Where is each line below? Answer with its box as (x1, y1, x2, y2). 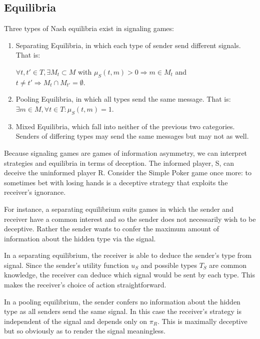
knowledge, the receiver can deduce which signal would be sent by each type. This (4, 269, 255, 280)
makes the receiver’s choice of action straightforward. (4, 279, 166, 290)
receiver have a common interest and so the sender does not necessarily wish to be (4, 213, 256, 224)
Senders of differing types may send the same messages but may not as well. (15, 131, 249, 141)
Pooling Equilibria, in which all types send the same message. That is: (15, 94, 231, 104)
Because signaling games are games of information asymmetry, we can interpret (4, 147, 247, 158)
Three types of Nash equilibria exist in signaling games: (4, 23, 174, 34)
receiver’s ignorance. (4, 187, 66, 197)
